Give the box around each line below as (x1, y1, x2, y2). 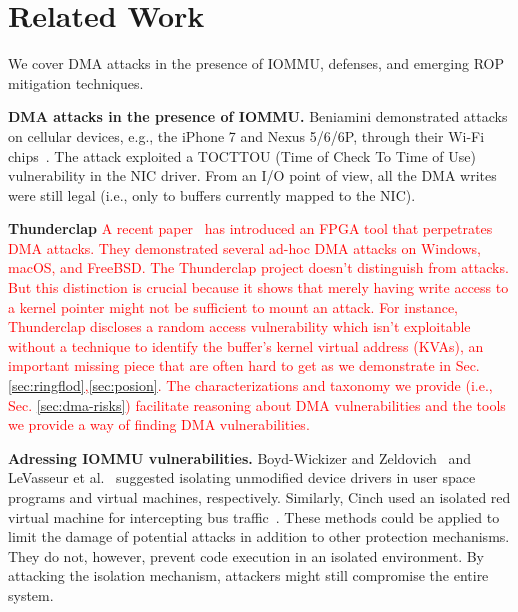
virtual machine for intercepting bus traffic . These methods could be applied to (8, 506, 500, 527)
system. (8, 584, 54, 605)
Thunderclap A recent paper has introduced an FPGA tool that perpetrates (8, 218, 493, 239)
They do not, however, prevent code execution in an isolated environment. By (8, 545, 484, 566)
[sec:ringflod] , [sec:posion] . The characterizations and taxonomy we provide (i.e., (8, 375, 493, 396)
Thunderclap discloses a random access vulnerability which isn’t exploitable (8, 316, 471, 337)
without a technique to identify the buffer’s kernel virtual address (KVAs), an (8, 335, 484, 356)
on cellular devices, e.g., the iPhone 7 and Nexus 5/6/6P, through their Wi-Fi (8, 125, 485, 146)
